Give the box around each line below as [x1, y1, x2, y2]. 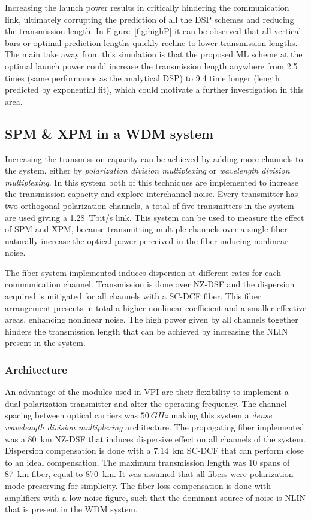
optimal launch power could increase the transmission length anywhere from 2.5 [5, 59, 298, 72]
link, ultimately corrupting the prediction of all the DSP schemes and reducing [5, 13, 294, 25]
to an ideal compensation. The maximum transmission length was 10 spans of [5, 456, 290, 468]
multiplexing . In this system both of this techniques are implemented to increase [5, 175, 298, 188]
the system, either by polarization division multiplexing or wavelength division [5, 164, 290, 177]
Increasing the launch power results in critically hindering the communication [5, 1, 289, 13]
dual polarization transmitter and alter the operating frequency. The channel [5, 397, 287, 409]
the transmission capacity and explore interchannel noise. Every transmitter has [5, 187, 298, 200]
